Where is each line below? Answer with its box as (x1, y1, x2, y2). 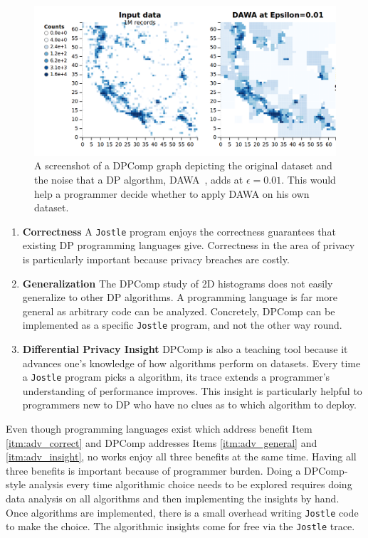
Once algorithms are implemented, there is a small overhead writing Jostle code (6, 505, 359, 519)
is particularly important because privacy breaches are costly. (22, 251, 290, 266)
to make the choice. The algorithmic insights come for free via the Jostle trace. (6, 519, 355, 534)
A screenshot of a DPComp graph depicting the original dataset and (34, 158, 332, 173)
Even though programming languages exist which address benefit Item (6, 421, 312, 436)
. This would (281, 172, 336, 186)
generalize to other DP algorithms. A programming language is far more (22, 290, 337, 305)
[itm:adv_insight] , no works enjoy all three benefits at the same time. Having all (6, 449, 357, 464)
